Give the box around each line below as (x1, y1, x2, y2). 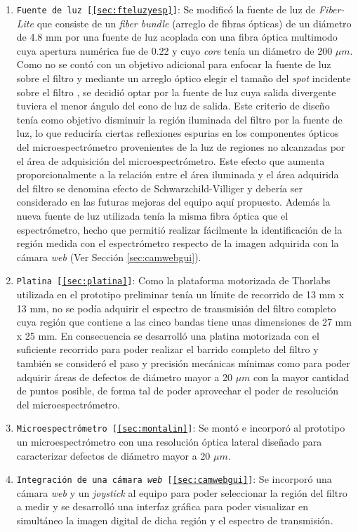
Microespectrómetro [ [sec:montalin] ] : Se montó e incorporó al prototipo (16, 420, 345, 435)
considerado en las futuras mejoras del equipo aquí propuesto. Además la (16, 194, 331, 209)
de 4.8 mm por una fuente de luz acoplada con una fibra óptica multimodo (16, 29, 338, 44)
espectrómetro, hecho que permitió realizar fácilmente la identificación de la (16, 222, 343, 237)
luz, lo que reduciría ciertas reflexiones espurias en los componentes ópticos (16, 126, 339, 140)
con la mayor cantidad (253, 369, 350, 384)
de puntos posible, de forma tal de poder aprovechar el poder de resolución (16, 383, 339, 398)
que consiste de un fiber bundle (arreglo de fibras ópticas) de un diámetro (37, 15, 352, 30)
